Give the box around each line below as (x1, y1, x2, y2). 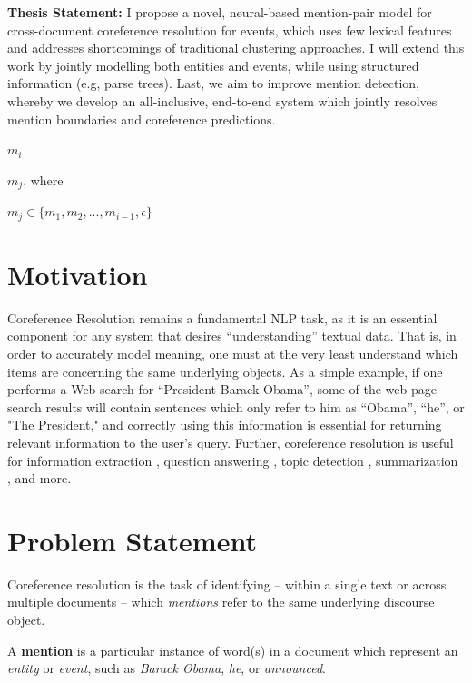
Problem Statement (7, 521, 257, 559)
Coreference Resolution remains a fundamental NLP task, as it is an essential (7, 308, 438, 327)
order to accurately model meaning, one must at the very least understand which (7, 343, 458, 362)
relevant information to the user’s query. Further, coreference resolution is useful (7, 432, 454, 451)
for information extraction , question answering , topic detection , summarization (7, 450, 458, 470)
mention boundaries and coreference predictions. (7, 109, 276, 128)
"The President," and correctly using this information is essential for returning (7, 415, 442, 434)
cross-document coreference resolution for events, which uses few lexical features (7, 20, 452, 39)
